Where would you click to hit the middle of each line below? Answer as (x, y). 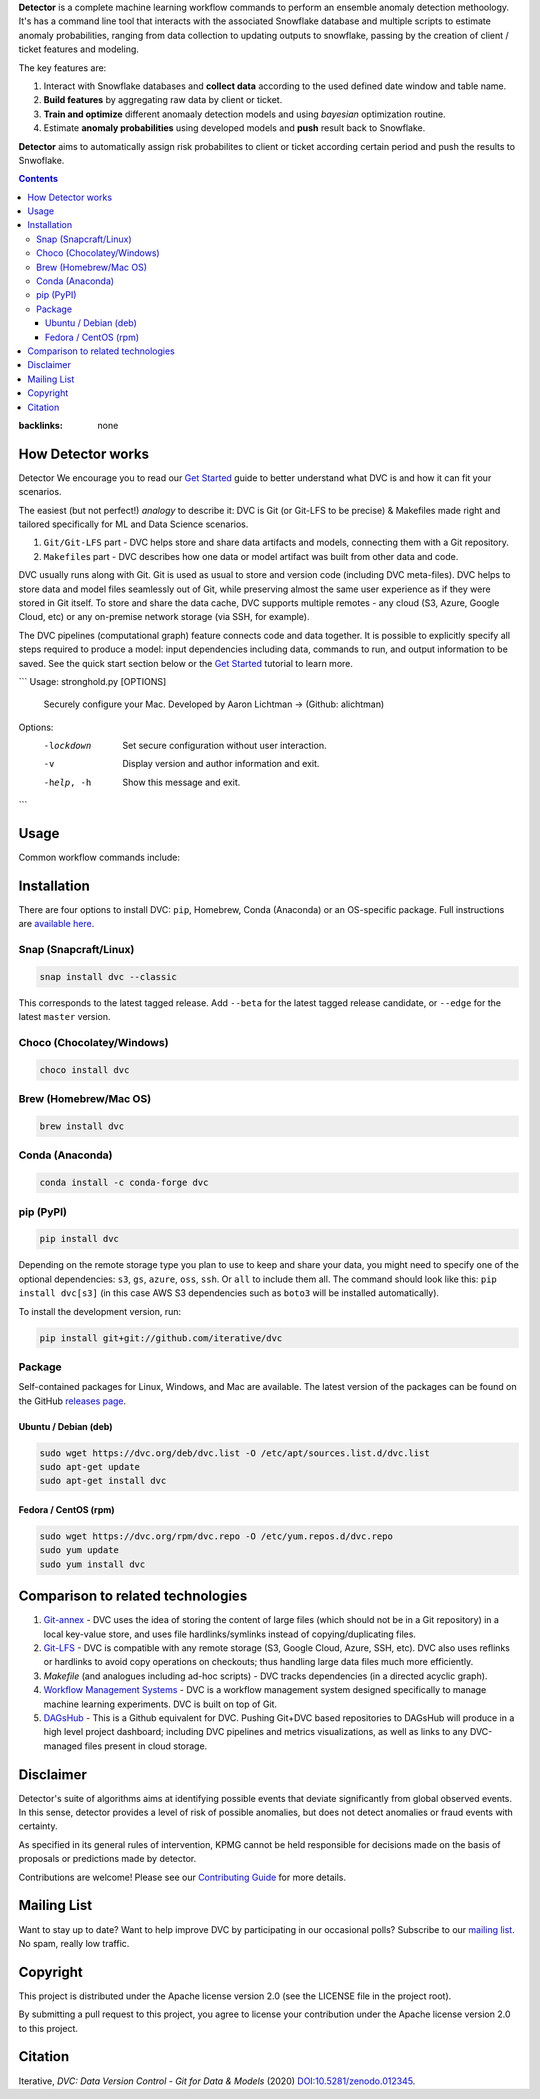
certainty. (38, 1826)
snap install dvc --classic (108, 977)
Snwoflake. (41, 160)
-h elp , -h (67, 782)
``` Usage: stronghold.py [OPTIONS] (92, 681)
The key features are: (62, 67)
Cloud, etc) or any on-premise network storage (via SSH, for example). (164, 617)
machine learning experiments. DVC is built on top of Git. (160, 1704)
